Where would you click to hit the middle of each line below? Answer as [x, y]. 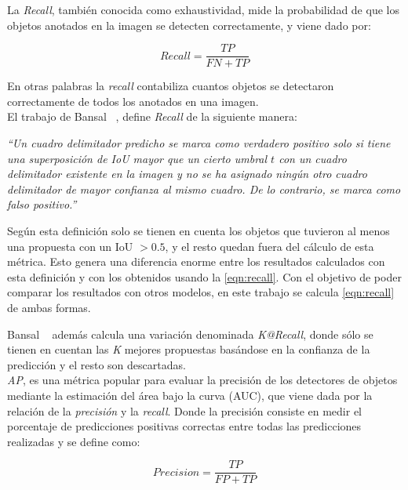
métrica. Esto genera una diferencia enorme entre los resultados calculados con [196, 261]
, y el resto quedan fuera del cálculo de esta [270, 246]
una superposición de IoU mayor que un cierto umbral [137, 158]
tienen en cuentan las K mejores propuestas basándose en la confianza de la [189, 349]
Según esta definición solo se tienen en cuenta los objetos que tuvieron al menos [199, 230]
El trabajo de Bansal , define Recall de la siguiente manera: [152, 116]
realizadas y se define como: [74, 441]
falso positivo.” [42, 204]
